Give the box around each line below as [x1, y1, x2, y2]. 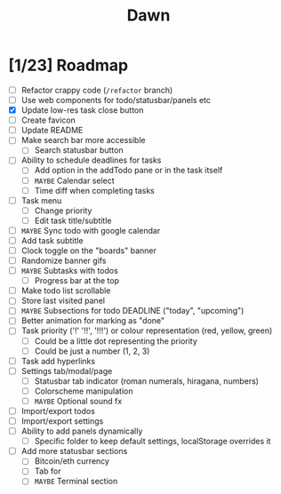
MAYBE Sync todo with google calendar [20, 225, 161, 235]
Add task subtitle [20, 235, 84, 245]
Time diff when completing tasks [34, 185, 155, 195]
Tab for [34, 466, 61, 476]
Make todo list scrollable [20, 285, 111, 296]
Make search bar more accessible [20, 135, 146, 146]
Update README [20, 125, 84, 136]
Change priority [34, 205, 92, 216]
